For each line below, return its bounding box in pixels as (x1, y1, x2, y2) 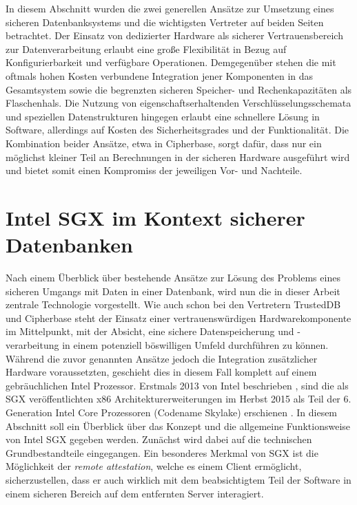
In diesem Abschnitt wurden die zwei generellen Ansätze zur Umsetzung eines (6, 1, 334, 15)
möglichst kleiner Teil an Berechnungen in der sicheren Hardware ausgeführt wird (6, 149, 350, 164)
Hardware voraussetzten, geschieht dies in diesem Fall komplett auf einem (6, 365, 317, 379)
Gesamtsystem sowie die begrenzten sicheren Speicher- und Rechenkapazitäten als (6, 82, 352, 96)
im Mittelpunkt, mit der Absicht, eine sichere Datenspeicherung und (6, 324, 294, 339)
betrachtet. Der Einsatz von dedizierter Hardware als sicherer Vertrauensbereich (6, 28, 343, 43)
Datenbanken (6, 230, 133, 259)
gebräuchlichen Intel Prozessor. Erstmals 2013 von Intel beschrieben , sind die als (6, 378, 349, 392)
